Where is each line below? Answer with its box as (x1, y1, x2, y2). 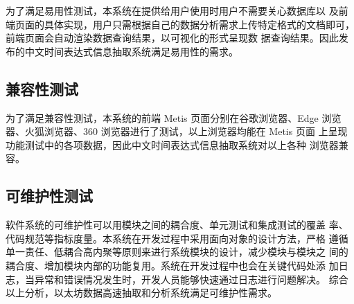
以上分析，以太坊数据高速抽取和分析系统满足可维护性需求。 (6, 285, 277, 300)
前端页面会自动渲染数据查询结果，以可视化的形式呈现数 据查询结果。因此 (6, 30, 339, 45)
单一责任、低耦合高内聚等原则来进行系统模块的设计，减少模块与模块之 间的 (6, 244, 348, 259)
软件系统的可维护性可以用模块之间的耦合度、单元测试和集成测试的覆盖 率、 (6, 217, 348, 232)
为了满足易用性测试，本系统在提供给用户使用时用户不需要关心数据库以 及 (6, 3, 339, 17)
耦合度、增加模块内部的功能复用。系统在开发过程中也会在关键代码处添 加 (6, 258, 339, 272)
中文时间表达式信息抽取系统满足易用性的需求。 (24, 44, 238, 58)
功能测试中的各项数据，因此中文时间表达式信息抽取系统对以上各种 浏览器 (6, 137, 339, 152)
